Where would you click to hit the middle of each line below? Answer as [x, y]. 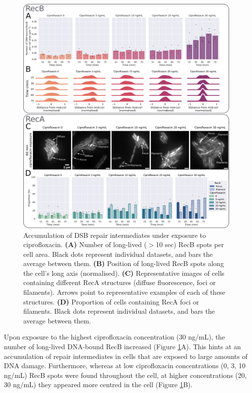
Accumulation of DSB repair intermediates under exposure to [115, 235]
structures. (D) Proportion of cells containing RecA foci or [111, 301]
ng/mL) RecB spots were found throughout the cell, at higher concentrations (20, [125, 375]
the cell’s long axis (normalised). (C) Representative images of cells [124, 273]
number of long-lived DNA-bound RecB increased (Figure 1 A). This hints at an [123, 347]
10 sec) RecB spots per [190, 244]
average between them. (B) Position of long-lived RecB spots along [124, 263]
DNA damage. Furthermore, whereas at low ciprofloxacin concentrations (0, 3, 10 [125, 366]
